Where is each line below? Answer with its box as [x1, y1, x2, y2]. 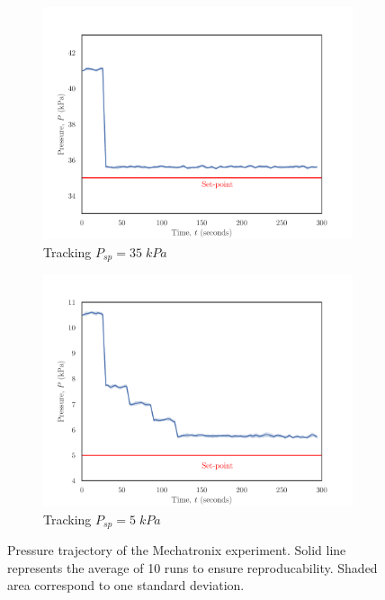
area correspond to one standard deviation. [7, 576, 245, 595]
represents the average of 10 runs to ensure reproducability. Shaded [7, 558, 378, 577]
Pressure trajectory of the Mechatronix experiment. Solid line [7, 541, 346, 560]
